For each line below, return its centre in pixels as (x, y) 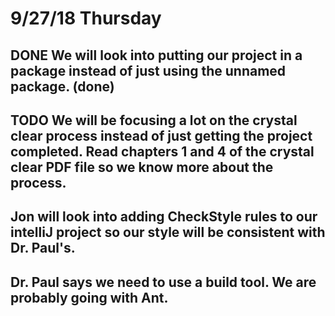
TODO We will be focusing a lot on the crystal (154, 120)
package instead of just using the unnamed (148, 70)
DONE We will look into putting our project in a (156, 55)
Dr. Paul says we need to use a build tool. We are (163, 282)
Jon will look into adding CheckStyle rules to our (164, 217)
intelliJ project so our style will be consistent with (168, 232)
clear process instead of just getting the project (161, 135)
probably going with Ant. (89, 297)
